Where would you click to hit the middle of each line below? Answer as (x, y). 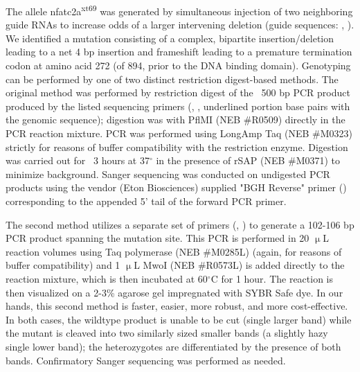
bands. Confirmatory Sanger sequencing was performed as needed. (146, 360)
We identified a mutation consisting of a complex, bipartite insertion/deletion (170, 38)
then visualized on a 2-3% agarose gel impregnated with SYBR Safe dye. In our (174, 292)
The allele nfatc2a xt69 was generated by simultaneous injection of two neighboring (179, 10)
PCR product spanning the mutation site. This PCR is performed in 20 (157, 238)
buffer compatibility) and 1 (63, 265)
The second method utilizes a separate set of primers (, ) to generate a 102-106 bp (180, 224)
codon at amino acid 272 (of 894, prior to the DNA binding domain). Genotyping (178, 65)
